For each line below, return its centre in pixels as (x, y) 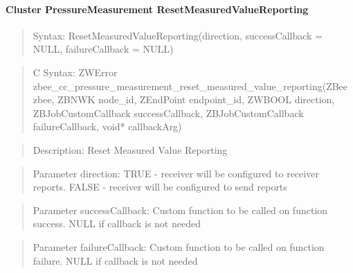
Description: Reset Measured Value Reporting (130, 149)
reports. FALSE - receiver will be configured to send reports (160, 187)
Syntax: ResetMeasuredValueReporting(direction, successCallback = (178, 35)
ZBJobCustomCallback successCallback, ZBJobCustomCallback (168, 113)
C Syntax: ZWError (75, 72)
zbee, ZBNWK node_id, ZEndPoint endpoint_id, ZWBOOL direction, (184, 99)
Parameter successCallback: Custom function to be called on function (180, 210)
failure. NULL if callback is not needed (115, 260)
